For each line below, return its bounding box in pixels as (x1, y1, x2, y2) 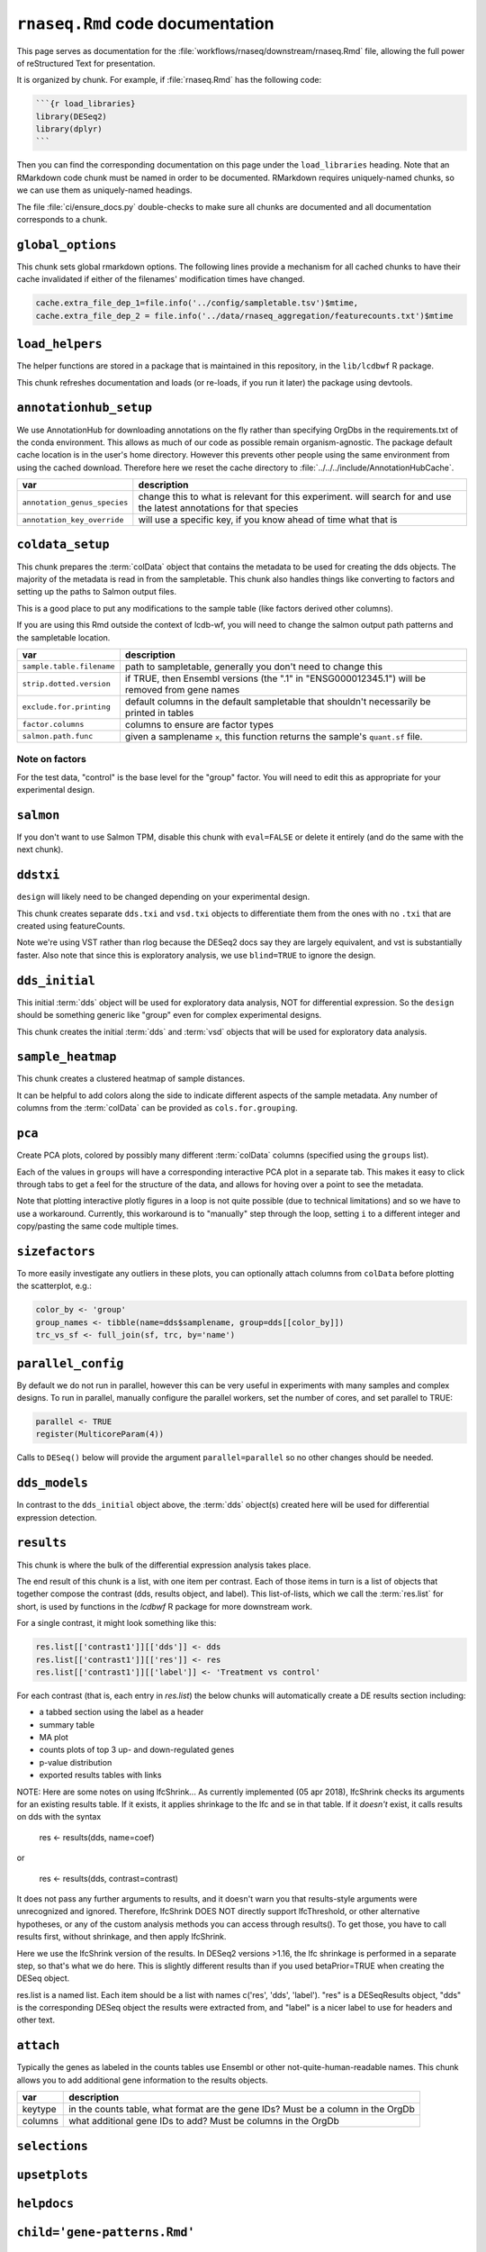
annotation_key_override (22, 514, 124, 524)
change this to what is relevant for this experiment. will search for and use (138, 491, 452, 504)
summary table (39, 1719, 94, 1730)
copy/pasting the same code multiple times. (16, 1221, 179, 1231)
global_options (16, 237, 117, 252)
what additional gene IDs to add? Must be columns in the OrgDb (68, 2115, 339, 2128)
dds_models (16, 1476, 89, 1491)
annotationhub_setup (16, 401, 153, 415)
